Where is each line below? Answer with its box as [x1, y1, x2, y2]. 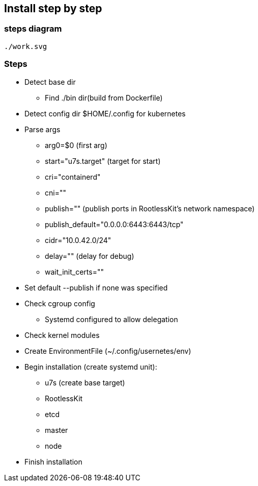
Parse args [24, 125, 61, 134]
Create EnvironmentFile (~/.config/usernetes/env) [24, 346, 191, 355]
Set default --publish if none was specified [24, 283, 168, 292]
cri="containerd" [45, 172, 101, 181]
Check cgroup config [24, 299, 95, 308]
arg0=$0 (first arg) [45, 140, 107, 150]
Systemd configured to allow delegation [45, 314, 178, 324]
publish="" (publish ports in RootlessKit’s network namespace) [45, 204, 255, 213]
